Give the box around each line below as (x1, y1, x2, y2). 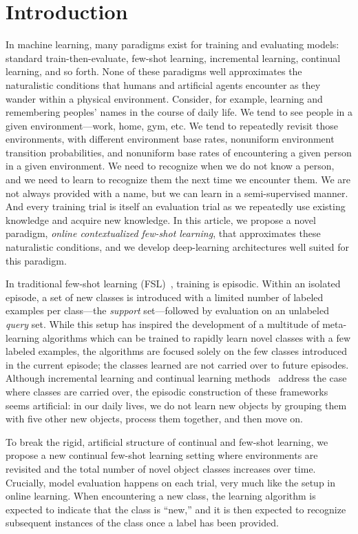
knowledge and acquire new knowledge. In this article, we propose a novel (6, 212, 316, 227)
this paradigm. (6, 253, 67, 267)
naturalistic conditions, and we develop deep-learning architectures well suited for (6, 240, 350, 254)
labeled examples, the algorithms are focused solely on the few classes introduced (6, 344, 348, 358)
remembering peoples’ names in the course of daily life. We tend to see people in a (6, 105, 352, 119)
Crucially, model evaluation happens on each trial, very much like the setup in (6, 475, 336, 489)
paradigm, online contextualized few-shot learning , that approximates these (6, 226, 321, 240)
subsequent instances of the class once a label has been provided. (6, 515, 279, 530)
